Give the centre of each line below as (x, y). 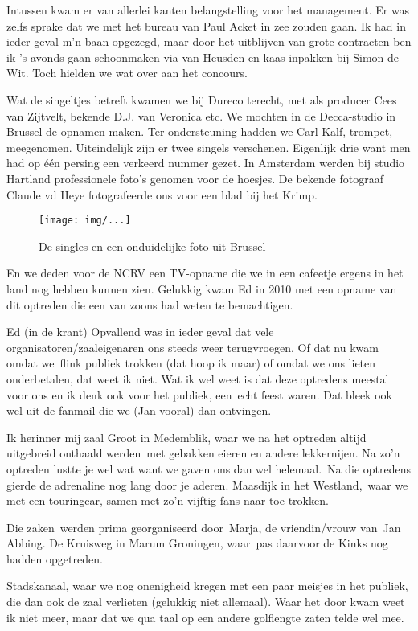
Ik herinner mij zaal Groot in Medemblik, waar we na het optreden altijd (186, 437)
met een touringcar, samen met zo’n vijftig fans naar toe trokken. (168, 500)
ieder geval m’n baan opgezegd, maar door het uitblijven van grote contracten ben (209, 41)
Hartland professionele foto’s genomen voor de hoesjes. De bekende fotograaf (195, 178)
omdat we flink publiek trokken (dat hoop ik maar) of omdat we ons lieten (191, 363)
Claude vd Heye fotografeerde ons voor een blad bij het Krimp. (162, 194)
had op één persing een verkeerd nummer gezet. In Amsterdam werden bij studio (206, 163)
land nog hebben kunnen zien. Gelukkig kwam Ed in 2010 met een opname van (202, 288)
